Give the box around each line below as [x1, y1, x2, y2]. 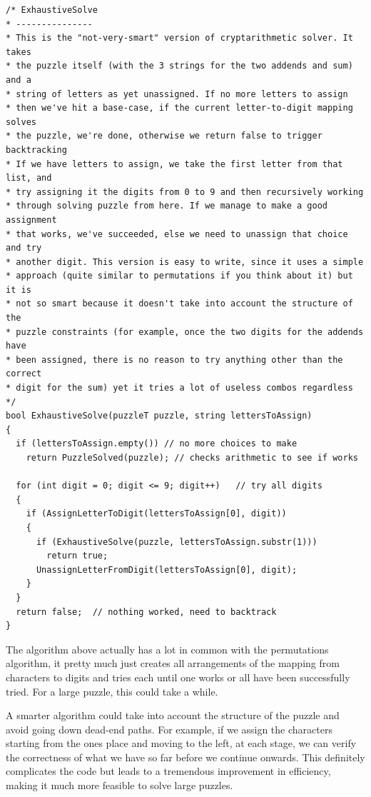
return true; [46, 551, 108, 561]
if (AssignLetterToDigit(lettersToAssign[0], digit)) [26, 508, 287, 519]
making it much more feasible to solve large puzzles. [6, 778, 233, 793]
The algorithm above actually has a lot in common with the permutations [6, 641, 329, 656]
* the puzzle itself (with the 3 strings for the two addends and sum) [6, 61, 353, 71]
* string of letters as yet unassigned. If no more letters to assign [6, 89, 348, 99]
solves [6, 116, 36, 127]
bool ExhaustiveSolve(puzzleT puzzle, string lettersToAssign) [6, 411, 312, 421]
